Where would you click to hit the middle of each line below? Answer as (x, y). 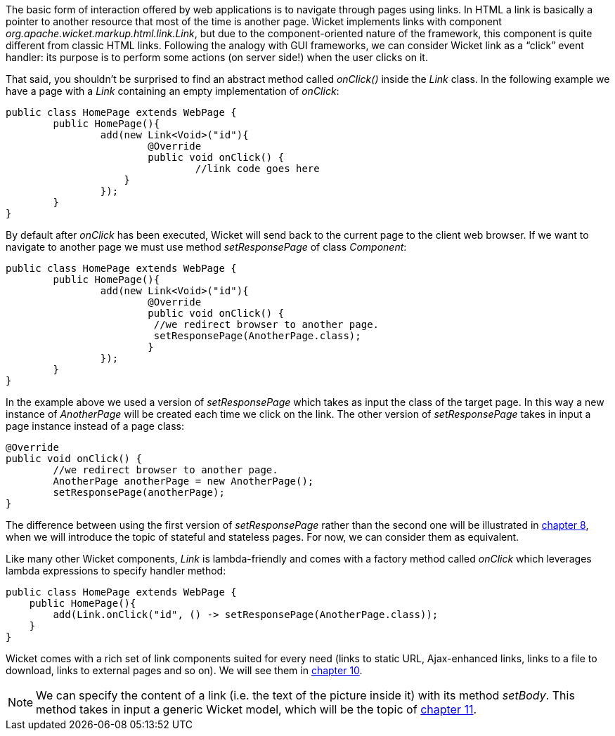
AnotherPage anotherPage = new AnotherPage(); (183, 481)
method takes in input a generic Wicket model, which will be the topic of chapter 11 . (257, 709)
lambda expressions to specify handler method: (116, 571)
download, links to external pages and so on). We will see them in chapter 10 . (184, 670)
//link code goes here (257, 169)
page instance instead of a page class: (95, 426)
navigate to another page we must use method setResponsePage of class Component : (206, 247)
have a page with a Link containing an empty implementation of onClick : (173, 91)
